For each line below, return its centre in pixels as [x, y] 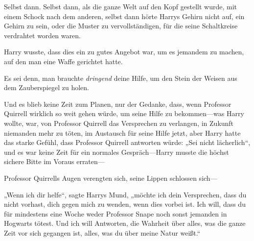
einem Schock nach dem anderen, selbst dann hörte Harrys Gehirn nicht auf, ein [124, 16]
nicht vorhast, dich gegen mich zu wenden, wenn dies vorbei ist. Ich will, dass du [125, 204]
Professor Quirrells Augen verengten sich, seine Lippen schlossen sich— [111, 178]
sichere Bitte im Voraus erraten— [54, 161]
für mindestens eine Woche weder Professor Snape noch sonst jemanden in [115, 213]
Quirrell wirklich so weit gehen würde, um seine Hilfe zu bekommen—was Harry [124, 113]
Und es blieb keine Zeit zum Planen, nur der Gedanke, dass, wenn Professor [118, 104]
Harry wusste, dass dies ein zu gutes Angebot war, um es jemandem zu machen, [124, 52]
